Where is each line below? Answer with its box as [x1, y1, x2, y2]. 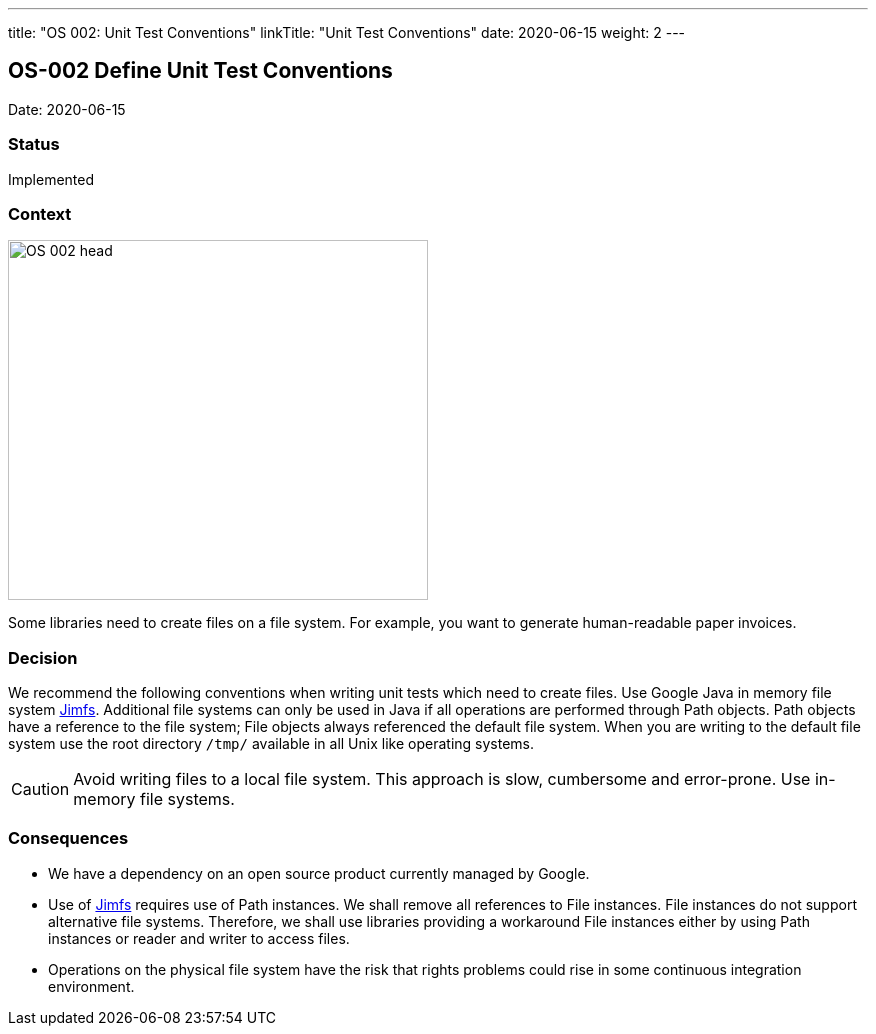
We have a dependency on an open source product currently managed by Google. [48, 864, 590, 882]
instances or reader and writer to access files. [48, 929, 350, 947]
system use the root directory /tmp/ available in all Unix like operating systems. [8, 735, 534, 753]
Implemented [8, 170, 95, 188]
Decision [8, 647, 78, 668]
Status [8, 134, 60, 155]
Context [8, 203, 72, 224]
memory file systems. [73, 789, 235, 810]
